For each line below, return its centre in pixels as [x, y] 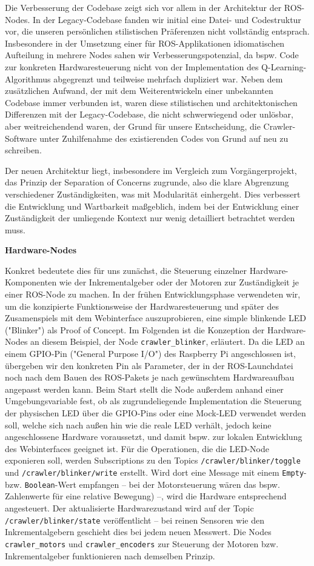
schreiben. [23, 150]
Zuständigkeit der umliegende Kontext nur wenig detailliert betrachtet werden [150, 218]
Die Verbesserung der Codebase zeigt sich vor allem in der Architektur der [143, 7]
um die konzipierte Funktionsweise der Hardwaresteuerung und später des [142, 306]
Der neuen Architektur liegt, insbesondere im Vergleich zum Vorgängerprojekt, [151, 170]
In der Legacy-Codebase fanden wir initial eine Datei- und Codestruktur [167, 19]
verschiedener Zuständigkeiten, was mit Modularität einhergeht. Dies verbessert [153, 194]
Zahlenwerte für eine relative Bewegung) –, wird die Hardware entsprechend [146, 496]
